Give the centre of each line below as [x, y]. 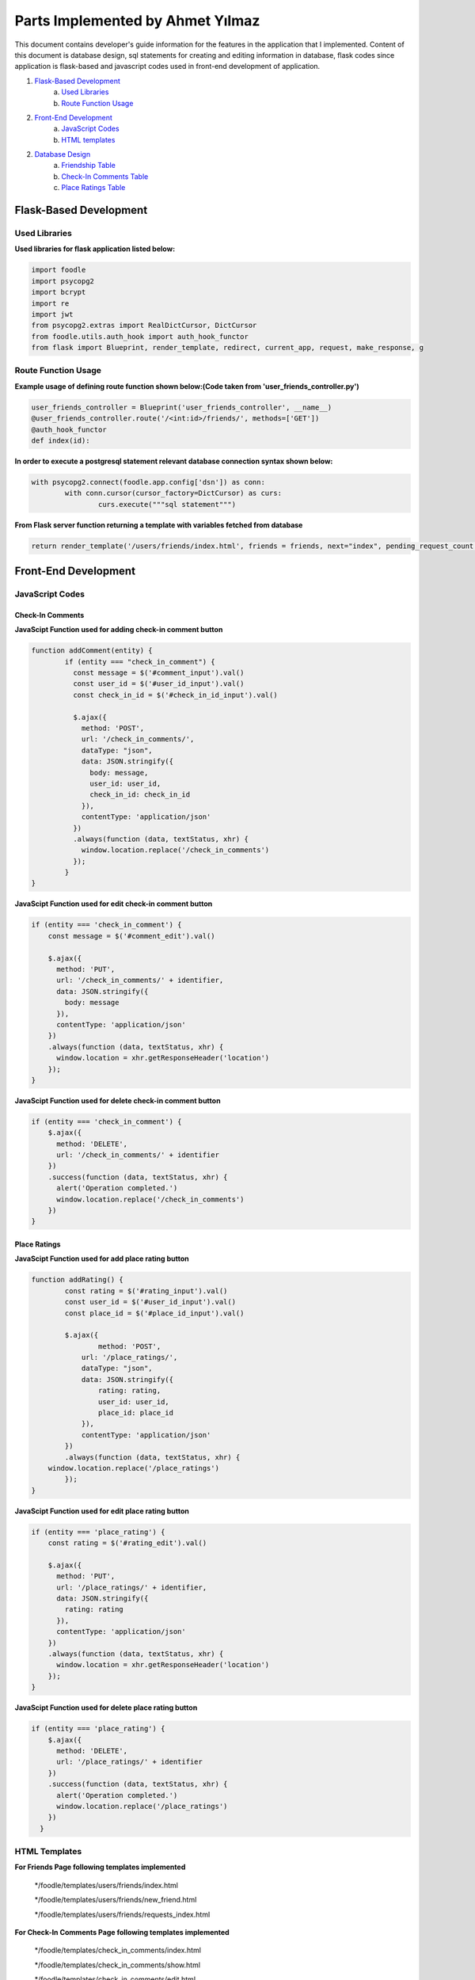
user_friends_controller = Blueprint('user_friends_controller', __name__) [182, 407]
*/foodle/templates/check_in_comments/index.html [118, 1950]
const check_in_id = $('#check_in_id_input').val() [175, 695]
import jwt [52, 314]
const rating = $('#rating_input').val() [146, 1291]
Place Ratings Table [93, 188]
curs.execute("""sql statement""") [167, 504]
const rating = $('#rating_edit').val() [127, 1543]
